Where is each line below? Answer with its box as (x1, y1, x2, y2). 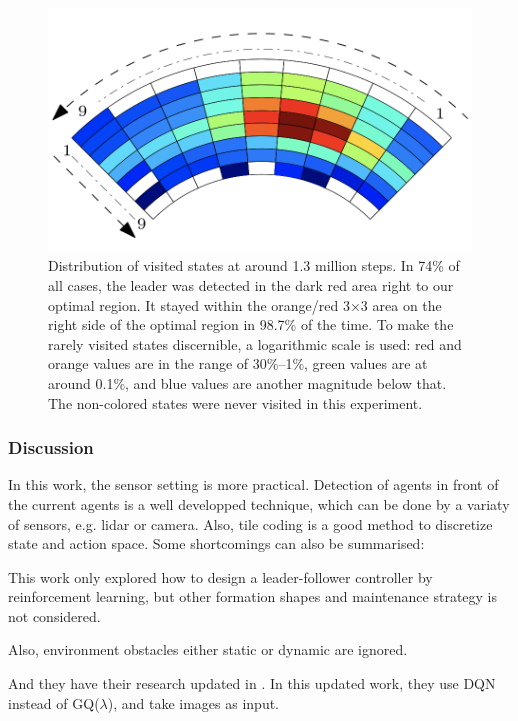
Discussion (8, 435, 94, 460)
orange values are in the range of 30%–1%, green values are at (48, 353, 428, 374)
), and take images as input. (107, 692, 280, 713)
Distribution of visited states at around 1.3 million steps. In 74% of (48, 255, 460, 276)
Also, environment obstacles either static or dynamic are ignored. (8, 639, 408, 660)
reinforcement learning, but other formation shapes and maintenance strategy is (8, 586, 498, 607)
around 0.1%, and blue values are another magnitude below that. (48, 372, 447, 393)
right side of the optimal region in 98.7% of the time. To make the (48, 314, 454, 335)
